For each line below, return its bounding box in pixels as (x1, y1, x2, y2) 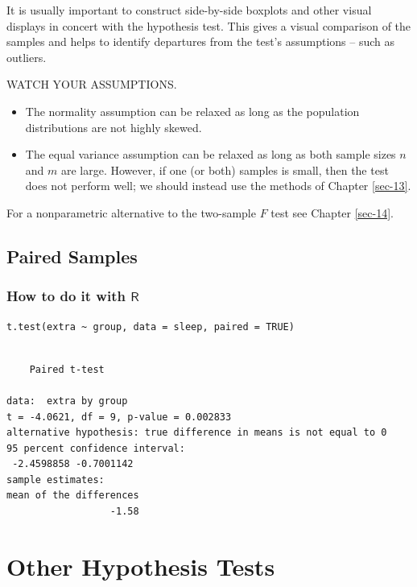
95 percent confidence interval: (6, 442, 185, 454)
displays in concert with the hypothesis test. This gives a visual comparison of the (6, 17, 411, 34)
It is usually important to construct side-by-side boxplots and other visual (6, 2, 372, 18)
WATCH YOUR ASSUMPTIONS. (6, 76, 177, 93)
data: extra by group (6, 395, 128, 407)
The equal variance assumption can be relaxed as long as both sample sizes (25, 146, 396, 163)
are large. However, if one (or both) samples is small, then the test (60, 161, 389, 178)
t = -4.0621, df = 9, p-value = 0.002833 (6, 411, 232, 423)
